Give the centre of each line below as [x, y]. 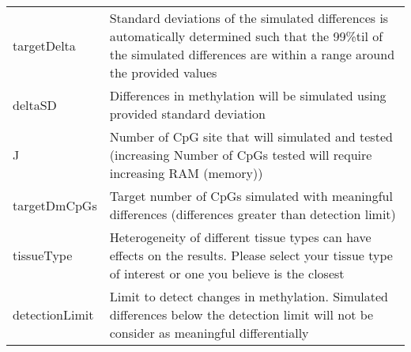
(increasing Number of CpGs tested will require [241, 155]
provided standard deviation [187, 114]
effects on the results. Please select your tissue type [251, 255]
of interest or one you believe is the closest [227, 273]
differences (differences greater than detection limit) [253, 214]
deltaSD [35, 104]
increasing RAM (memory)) [186, 173]
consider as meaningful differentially [209, 333]
